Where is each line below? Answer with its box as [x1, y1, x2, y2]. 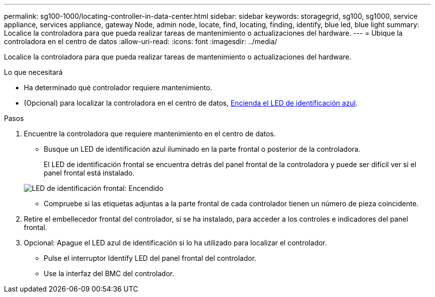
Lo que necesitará [4, 68, 63, 76]
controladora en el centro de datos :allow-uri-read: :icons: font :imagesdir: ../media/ [4, 37, 278, 46]
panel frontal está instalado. [44, 169, 135, 177]
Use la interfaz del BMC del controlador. [44, 269, 174, 278]
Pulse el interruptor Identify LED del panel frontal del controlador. [44, 254, 257, 262]
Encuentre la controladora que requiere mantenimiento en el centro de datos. [24, 129, 276, 138]
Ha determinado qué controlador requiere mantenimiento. [24, 83, 213, 92]
